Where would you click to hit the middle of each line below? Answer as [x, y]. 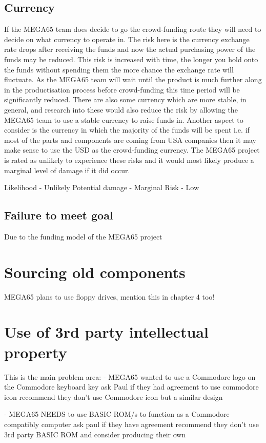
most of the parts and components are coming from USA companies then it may [130, 140]
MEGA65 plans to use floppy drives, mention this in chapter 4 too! [109, 296]
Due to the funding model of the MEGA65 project [83, 236]
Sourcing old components [95, 272]
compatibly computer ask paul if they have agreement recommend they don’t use [131, 424]
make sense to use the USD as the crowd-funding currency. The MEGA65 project [132, 150]
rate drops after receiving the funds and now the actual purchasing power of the [130, 49]
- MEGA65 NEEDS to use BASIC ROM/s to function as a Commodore [117, 414]
